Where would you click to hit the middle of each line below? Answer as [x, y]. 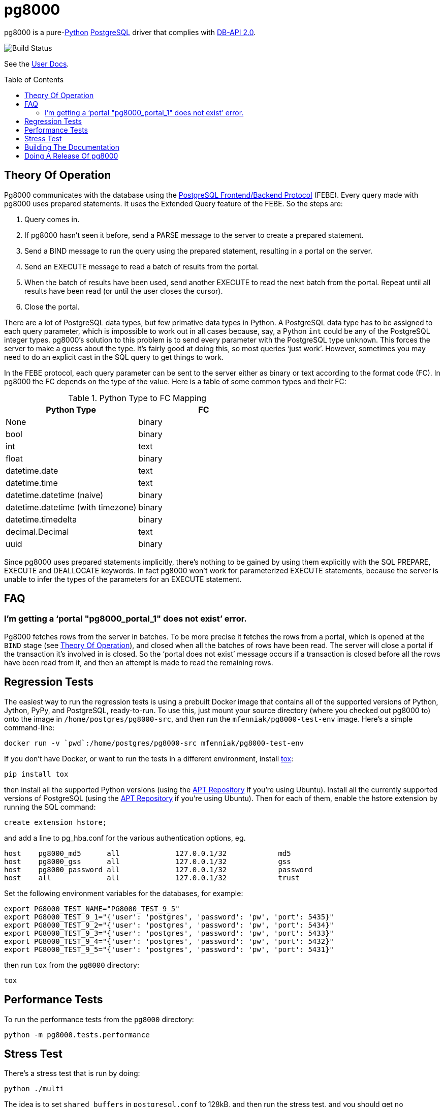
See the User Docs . [37, 64]
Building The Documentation [72, 147]
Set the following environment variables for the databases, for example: [124, 893]
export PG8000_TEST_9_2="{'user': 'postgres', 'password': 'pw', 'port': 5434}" [169, 925]
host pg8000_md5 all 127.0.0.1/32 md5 [148, 853]
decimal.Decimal [37, 531]
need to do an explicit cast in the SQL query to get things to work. [114, 357]
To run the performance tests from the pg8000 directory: [99, 1019]
